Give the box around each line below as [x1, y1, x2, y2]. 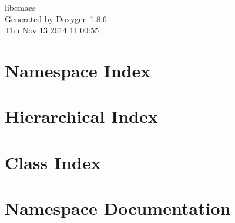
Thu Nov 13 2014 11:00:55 [5, 24, 99, 36]
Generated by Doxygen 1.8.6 [5, 12, 107, 25]
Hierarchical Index [5, 104, 158, 128]
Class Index [5, 150, 101, 174]
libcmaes [5, 1, 36, 13]
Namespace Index [5, 58, 151, 82]
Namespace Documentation [5, 196, 231, 220]
